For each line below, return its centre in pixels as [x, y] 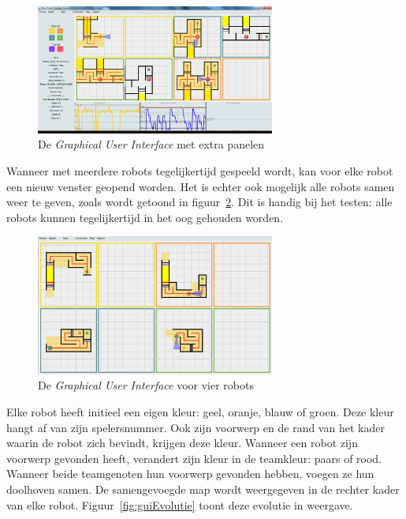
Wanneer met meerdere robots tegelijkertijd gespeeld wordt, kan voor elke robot [200, 171]
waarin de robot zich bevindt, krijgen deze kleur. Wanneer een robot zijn [182, 443]
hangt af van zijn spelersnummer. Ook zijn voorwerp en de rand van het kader [196, 427]
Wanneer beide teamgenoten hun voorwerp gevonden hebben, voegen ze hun [190, 474]
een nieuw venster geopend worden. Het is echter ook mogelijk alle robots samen [201, 186]
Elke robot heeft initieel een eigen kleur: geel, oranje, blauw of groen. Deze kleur [200, 412]
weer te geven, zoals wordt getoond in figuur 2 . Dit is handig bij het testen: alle [199, 202]
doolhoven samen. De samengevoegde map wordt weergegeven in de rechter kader [203, 489]
